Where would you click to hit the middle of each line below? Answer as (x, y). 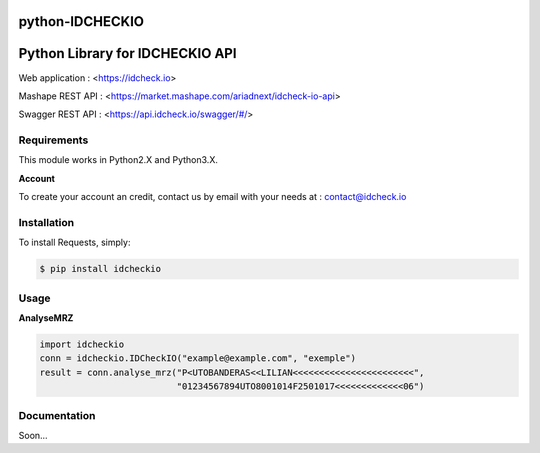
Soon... (33, 435)
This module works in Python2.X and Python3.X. (118, 160)
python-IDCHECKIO (81, 21)
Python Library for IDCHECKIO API (127, 53)
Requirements (53, 140)
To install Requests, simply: (74, 242)
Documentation (57, 415)
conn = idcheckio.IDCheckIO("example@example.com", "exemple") (198, 358)
